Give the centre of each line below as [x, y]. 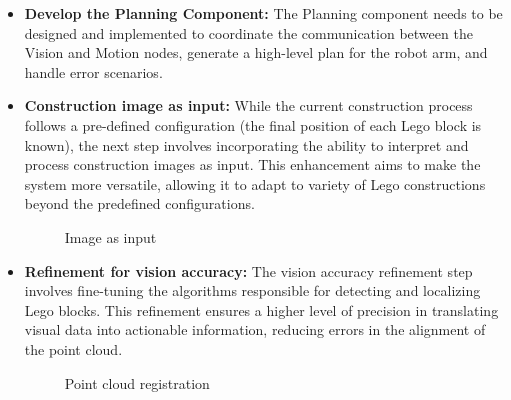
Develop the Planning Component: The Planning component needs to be [263, 13]
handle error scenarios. [93, 71]
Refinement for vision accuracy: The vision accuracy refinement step [248, 270]
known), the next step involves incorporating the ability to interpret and [246, 144]
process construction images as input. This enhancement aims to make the [252, 164]
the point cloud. [73, 348]
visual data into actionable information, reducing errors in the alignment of [255, 329]
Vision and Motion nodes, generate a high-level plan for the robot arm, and [256, 52]
